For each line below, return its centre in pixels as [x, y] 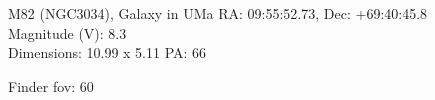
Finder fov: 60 [51, 85]
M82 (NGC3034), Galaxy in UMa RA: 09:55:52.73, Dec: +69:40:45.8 [218, 13]
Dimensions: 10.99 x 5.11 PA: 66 [107, 52]
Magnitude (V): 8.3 [67, 32]
